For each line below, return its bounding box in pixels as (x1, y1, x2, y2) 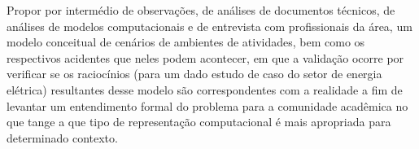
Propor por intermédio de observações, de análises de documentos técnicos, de (7, 2, 395, 18)
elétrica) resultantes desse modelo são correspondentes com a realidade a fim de (7, 81, 403, 98)
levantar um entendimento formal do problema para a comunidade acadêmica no (7, 97, 408, 114)
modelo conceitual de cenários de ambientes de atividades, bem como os (7, 33, 365, 50)
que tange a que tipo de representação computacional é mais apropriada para (7, 113, 391, 130)
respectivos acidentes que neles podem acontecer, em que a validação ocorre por (7, 49, 404, 66)
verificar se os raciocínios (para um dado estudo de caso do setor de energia (7, 65, 382, 82)
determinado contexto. (7, 129, 118, 146)
